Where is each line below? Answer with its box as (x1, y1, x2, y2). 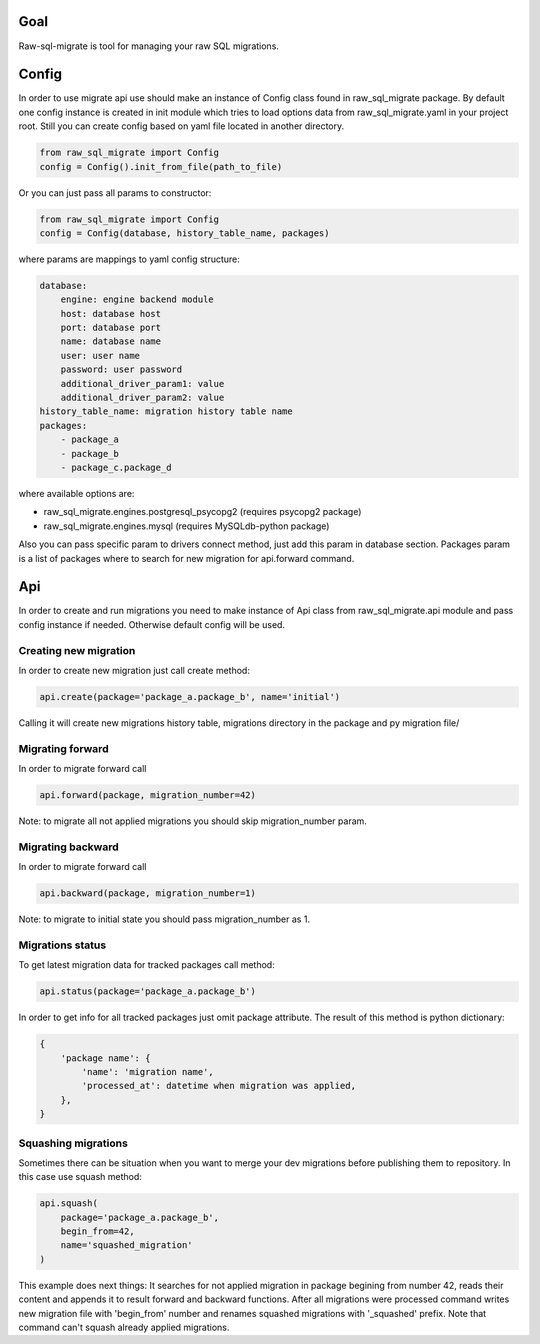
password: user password (60, 364, 183, 375)
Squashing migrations (18, 1136, 129, 1150)
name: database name (60, 336, 162, 347)
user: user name (60, 350, 140, 361)
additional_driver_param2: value (60, 392, 225, 404)
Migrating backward (18, 840, 119, 854)
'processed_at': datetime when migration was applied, (81, 1080, 357, 1092)
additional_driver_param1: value (60, 378, 225, 389)
